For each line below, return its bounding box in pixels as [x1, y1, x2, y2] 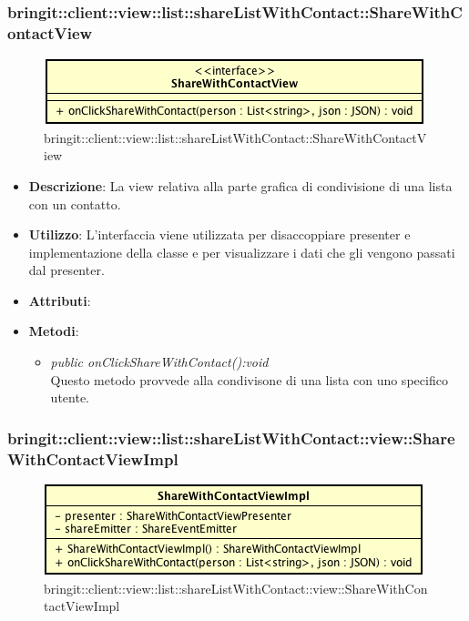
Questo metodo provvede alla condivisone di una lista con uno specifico [50, 370, 448, 389]
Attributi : [28, 290, 91, 310]
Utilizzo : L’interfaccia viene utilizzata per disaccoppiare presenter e [28, 225, 411, 244]
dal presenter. [28, 260, 105, 280]
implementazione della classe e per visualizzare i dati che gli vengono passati [28, 242, 455, 261]
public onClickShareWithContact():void [50, 352, 269, 372]
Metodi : [28, 321, 79, 341]
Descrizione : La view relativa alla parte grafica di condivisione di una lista [28, 176, 453, 195]
